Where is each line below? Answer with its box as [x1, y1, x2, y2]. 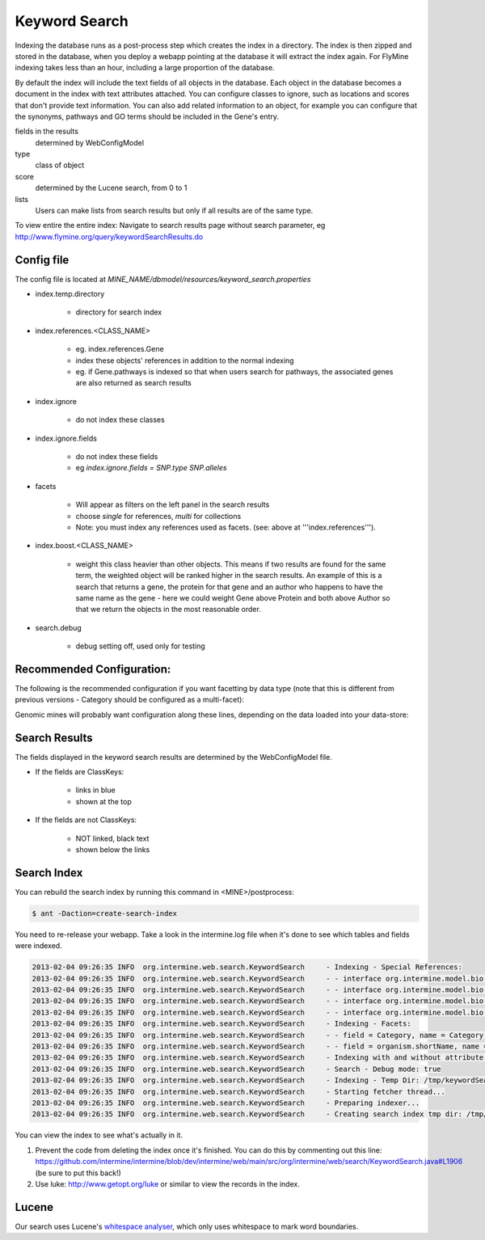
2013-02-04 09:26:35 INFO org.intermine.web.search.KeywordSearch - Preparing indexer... [32, 1098, 420, 1107]
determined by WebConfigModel [35, 137, 145, 147]
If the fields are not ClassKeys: [35, 815, 137, 825]
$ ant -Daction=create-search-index [32, 909, 178, 917]
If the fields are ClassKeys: [35, 767, 124, 777]
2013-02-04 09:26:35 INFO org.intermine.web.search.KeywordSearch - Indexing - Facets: [32, 1019, 411, 1028]
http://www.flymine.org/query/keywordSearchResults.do [15, 231, 204, 242]
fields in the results [15, 126, 78, 137]
